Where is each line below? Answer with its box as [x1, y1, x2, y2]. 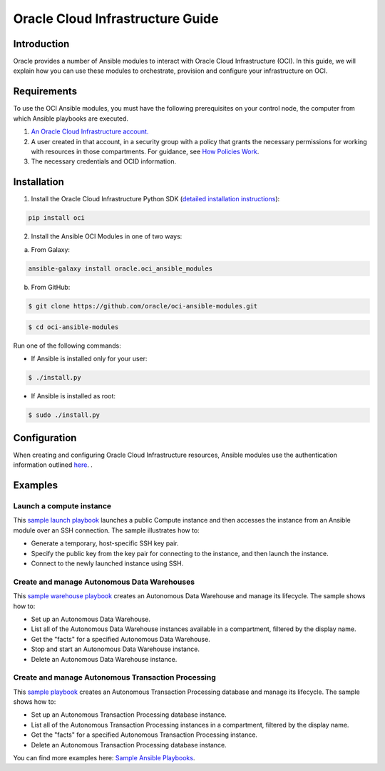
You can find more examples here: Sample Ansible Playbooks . [13, 754, 195, 762]
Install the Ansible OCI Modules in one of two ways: [31, 232, 183, 241]
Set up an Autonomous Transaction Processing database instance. [31, 710, 227, 719]
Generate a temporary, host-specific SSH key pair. [31, 539, 179, 548]
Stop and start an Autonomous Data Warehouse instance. [31, 645, 200, 653]
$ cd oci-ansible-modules [28, 323, 119, 331]
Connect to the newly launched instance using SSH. [31, 559, 184, 568]
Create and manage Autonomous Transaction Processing [13, 672, 217, 682]
